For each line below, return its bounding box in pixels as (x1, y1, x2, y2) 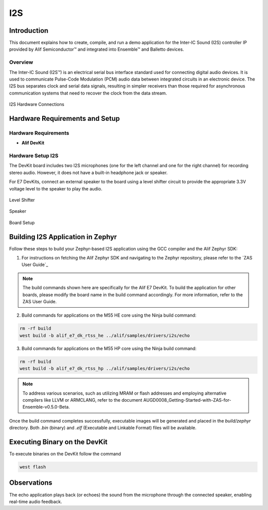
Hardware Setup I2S (9, 152, 59, 159)
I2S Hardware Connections (9, 101, 65, 107)
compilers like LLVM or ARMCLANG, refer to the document (22, 397, 142, 403)
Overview (9, 59, 33, 66)
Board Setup (9, 219, 35, 226)
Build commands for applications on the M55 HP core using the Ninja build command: (21, 345, 197, 351)
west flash (19, 464, 46, 470)
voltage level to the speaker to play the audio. (9, 185, 103, 191)
